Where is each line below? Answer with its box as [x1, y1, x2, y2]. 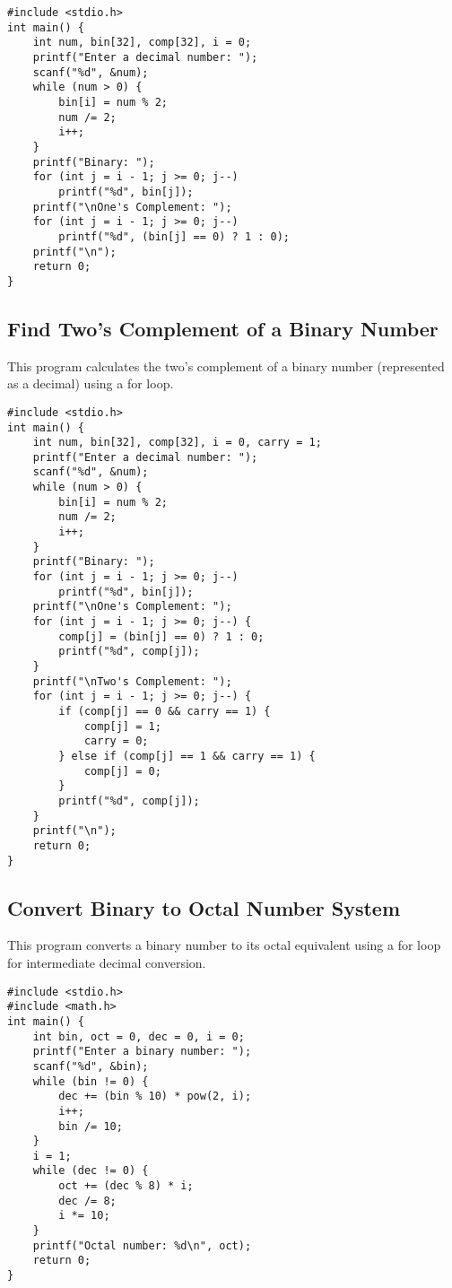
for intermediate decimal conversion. [7, 953, 206, 971]
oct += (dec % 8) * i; [58, 1179, 194, 1193]
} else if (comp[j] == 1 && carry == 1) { [58, 749, 316, 762]
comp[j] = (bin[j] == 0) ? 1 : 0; [58, 630, 265, 643]
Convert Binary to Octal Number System [7, 893, 401, 921]
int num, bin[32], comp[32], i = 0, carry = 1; [32, 436, 322, 449]
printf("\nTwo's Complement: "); [32, 674, 232, 688]
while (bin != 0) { [32, 1075, 149, 1088]
